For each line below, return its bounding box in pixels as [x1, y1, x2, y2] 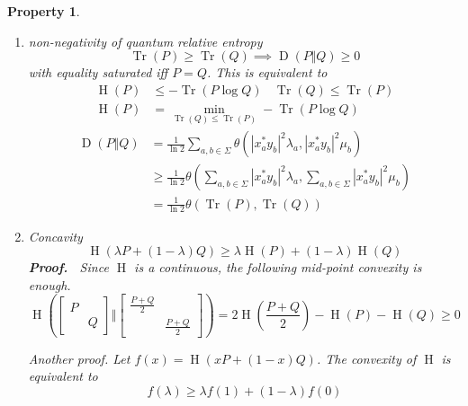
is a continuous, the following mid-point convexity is [134, 258, 422, 277]
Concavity [28, 226, 83, 245]
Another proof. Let [28, 349, 130, 367]
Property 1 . [7, 2, 80, 20]
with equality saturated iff [28, 63, 168, 82]
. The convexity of [316, 349, 417, 367]
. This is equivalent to [206, 63, 328, 82]
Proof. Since [28, 258, 109, 277]
